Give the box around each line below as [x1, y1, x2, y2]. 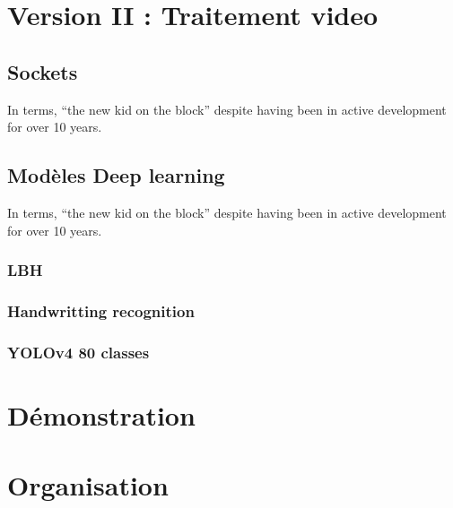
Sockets [7, 57, 78, 85]
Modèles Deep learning [7, 161, 225, 189]
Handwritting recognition [7, 299, 195, 322]
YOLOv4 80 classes [7, 340, 150, 363]
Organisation [7, 467, 169, 504]
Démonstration [7, 396, 196, 433]
